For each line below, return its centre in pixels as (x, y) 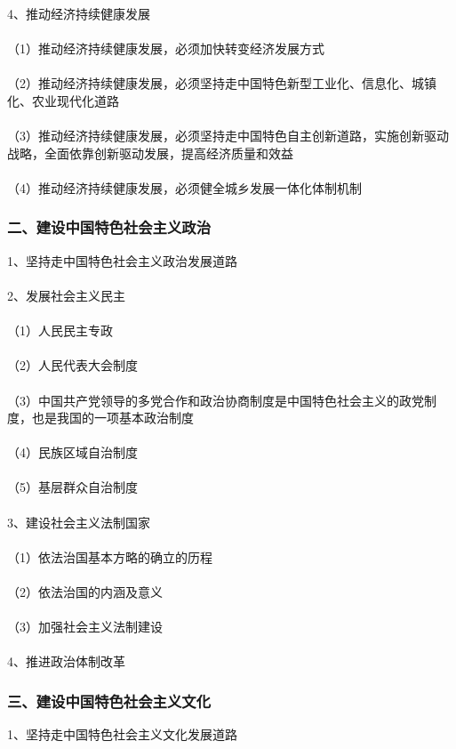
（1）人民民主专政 (60, 330)
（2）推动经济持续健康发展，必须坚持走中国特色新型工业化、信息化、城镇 (222, 83)
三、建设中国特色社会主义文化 (109, 701)
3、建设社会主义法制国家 (79, 522)
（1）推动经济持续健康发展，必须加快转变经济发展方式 (166, 48)
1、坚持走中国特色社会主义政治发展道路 (122, 260)
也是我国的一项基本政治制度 (112, 418)
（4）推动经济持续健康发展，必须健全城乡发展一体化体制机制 (184, 187)
